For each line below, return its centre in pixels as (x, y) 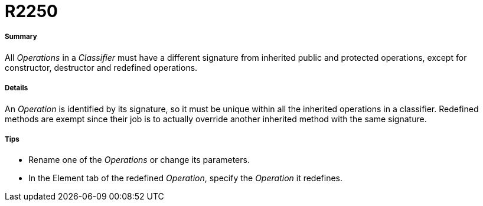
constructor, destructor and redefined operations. (101, 67)
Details (17, 88)
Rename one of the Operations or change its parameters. (139, 160)
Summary (21, 37)
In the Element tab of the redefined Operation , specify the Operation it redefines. (186, 178)
